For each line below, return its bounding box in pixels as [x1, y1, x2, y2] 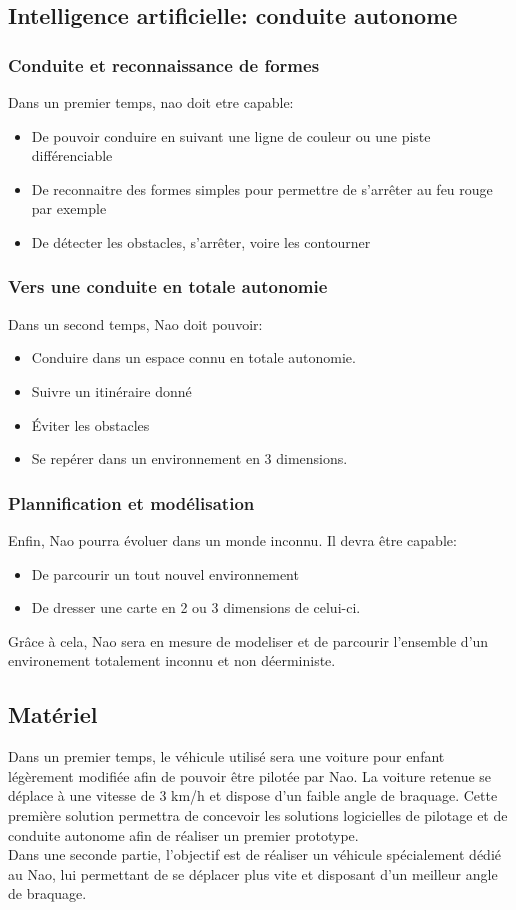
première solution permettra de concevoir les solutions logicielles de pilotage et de [8, 804, 508, 825]
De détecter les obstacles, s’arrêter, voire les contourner [31, 231, 371, 252]
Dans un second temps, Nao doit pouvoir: [8, 313, 263, 334]
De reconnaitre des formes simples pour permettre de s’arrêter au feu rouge [31, 178, 493, 199]
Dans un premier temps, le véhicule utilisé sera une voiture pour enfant [8, 746, 445, 767]
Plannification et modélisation [8, 490, 255, 515]
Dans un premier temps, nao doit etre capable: [8, 92, 294, 112]
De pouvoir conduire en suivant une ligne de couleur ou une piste [31, 125, 431, 146]
